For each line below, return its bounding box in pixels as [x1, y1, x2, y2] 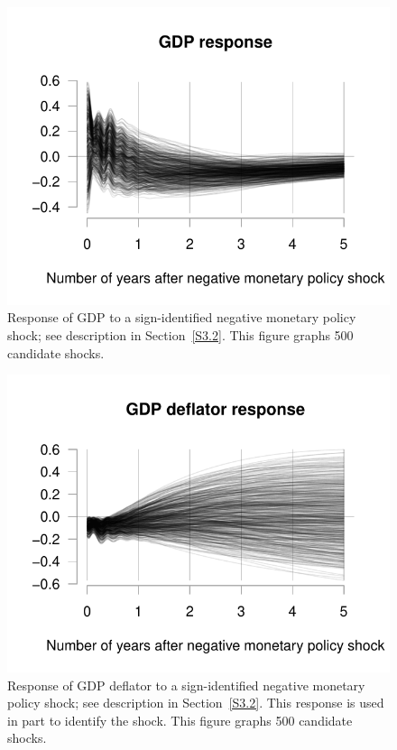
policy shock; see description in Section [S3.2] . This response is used [7, 693, 384, 712]
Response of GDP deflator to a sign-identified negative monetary [7, 675, 365, 694]
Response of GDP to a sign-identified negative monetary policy [7, 308, 356, 327]
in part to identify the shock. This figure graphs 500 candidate [7, 710, 353, 729]
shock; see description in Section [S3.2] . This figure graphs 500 [7, 325, 354, 344]
